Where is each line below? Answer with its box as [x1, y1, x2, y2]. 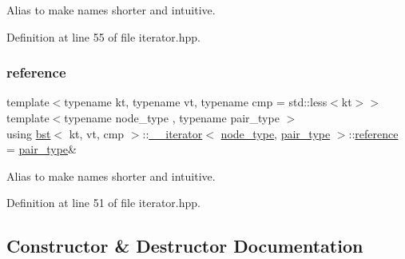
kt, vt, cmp [69, 125, 125, 141]
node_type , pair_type [220, 125, 331, 141]
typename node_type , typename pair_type [64, 110, 280, 126]
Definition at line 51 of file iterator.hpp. [6, 194, 201, 211]
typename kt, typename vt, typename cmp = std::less [64, 94, 328, 110]
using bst [6, 125, 51, 141]
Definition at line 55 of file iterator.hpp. [6, 28, 201, 45]
